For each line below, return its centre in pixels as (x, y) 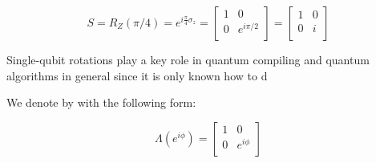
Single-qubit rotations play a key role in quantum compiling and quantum (188, 59)
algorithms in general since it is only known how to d (137, 75)
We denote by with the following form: (101, 102)
